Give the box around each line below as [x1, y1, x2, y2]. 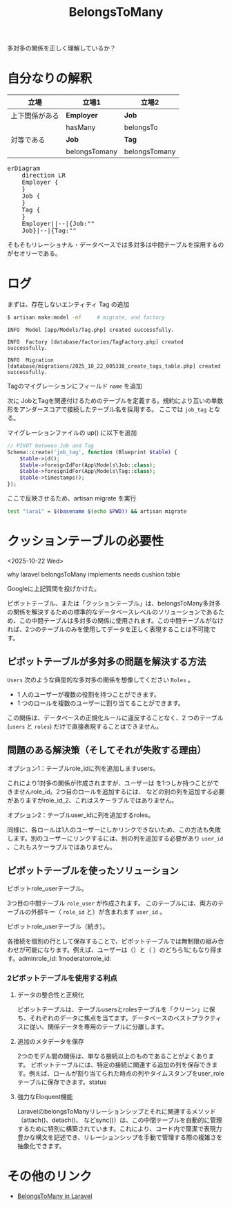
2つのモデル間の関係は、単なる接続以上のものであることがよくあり [17, 1051, 209, 1060]
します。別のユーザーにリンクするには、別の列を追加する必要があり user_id [7, 834, 224, 842]
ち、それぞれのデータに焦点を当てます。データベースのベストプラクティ [17, 1013, 222, 1022]
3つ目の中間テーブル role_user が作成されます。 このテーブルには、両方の [7, 899, 218, 908]
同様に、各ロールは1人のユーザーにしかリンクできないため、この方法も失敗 [7, 825, 221, 834]
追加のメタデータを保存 [17, 1037, 84, 1045]
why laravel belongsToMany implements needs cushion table [7, 570, 181, 578]
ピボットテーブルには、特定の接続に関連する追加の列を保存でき [30, 1060, 212, 1069]
